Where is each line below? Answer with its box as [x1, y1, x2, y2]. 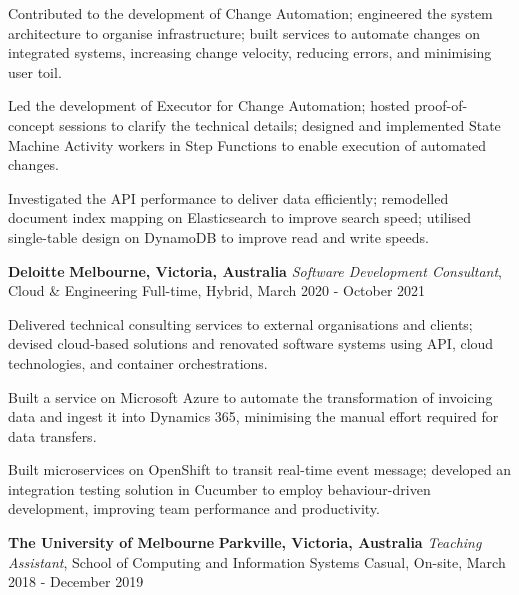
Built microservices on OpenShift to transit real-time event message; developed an [8, 459, 512, 480]
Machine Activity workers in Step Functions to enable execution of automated [8, 134, 486, 155]
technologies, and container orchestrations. [8, 352, 268, 373]
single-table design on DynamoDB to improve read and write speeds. [8, 226, 429, 247]
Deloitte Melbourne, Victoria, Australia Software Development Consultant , [8, 260, 502, 281]
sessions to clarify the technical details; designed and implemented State [59, 114, 501, 135]
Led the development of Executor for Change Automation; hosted [8, 95, 410, 116]
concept [8, 114, 55, 135]
